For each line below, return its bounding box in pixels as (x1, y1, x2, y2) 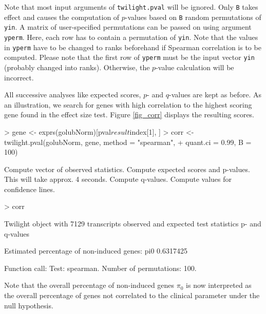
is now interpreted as (186, 280, 252, 290)
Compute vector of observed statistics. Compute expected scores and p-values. (4, 163, 250, 174)
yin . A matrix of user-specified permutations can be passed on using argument (4, 22, 252, 32)
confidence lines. (4, 183, 55, 194)
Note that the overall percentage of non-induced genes (4, 280, 175, 290)
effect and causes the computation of (4, 11, 120, 22)
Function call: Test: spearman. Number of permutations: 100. (4, 262, 197, 273)
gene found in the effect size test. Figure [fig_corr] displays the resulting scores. (4, 109, 255, 120)
